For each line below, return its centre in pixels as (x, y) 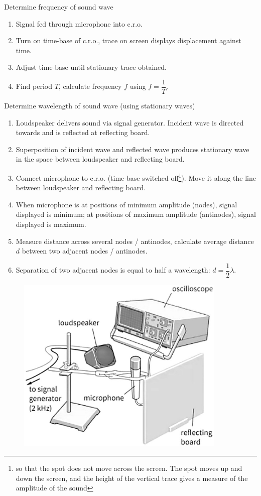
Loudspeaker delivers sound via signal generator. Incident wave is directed (130, 122)
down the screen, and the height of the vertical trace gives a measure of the (132, 478)
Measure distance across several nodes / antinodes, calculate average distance (135, 241)
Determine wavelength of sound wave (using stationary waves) (100, 106)
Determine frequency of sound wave (59, 7)
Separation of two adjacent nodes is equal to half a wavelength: (113, 270)
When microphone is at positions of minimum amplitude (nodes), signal (126, 204)
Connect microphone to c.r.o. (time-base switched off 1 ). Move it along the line (136, 177)
